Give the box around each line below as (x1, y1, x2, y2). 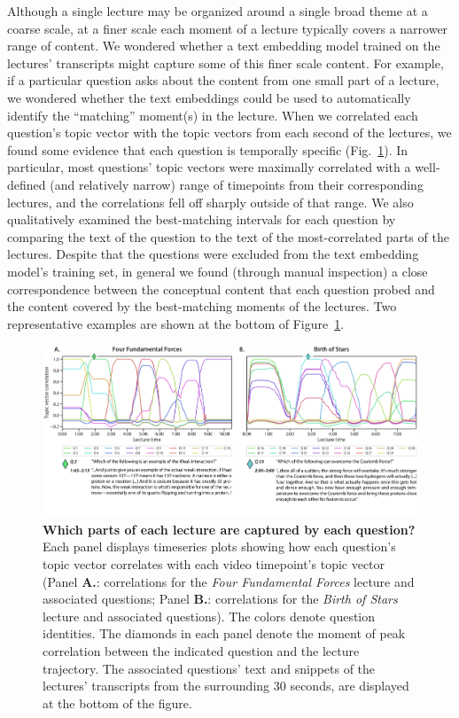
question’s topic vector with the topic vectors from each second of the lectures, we (7, 123, 452, 142)
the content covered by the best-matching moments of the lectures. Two (7, 297, 397, 316)
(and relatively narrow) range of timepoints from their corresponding (50, 175, 424, 193)
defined (7, 175, 46, 193)
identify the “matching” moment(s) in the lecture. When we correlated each (7, 105, 418, 124)
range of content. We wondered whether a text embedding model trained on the (7, 36, 440, 55)
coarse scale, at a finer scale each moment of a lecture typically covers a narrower (7, 19, 448, 37)
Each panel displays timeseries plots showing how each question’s (43, 537, 396, 556)
